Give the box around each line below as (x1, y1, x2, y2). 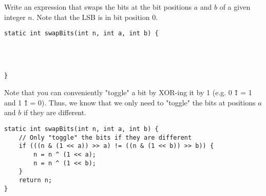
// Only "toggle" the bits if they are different (18, 134, 192, 141)
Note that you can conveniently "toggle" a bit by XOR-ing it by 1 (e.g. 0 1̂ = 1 (4, 87, 252, 98)
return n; (18, 176, 52, 184)
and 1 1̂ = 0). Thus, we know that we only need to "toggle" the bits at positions (4, 97, 256, 107)
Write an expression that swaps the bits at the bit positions (4, 2, 192, 12)
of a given (219, 2, 251, 12)
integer (4, 11, 26, 22)
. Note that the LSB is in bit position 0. (32, 11, 158, 22)
